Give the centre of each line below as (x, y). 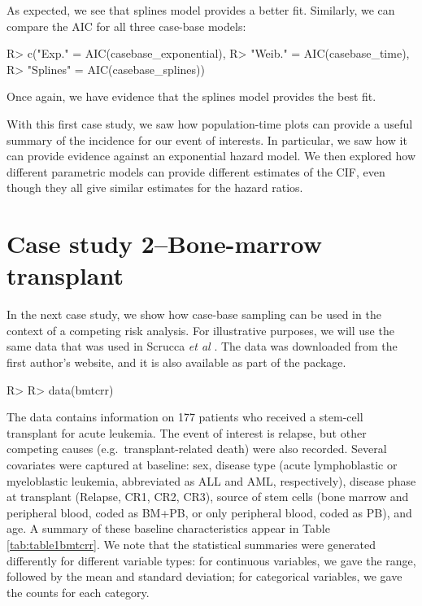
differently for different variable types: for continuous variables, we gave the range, (211, 560)
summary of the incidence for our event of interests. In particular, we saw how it (207, 140)
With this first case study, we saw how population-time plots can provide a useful (210, 123)
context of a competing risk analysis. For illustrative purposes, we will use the (200, 330)
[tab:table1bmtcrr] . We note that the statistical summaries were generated (191, 544)
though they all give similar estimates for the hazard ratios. (155, 187)
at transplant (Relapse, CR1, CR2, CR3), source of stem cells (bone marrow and (208, 497)
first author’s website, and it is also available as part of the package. (176, 362)
